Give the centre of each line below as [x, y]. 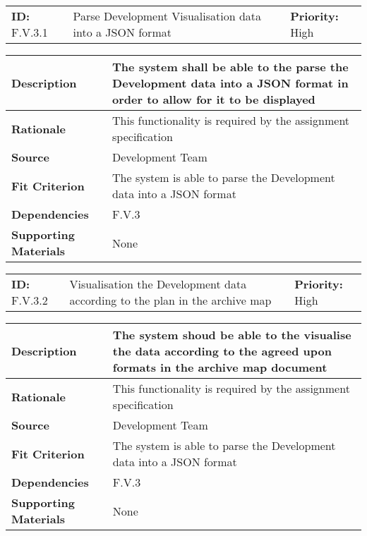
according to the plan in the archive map [170, 300]
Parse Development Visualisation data [167, 16]
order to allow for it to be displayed [214, 99]
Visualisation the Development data [158, 284]
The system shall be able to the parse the [230, 67]
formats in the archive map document [220, 367]
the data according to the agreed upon [222, 351]
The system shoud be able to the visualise [232, 335]
